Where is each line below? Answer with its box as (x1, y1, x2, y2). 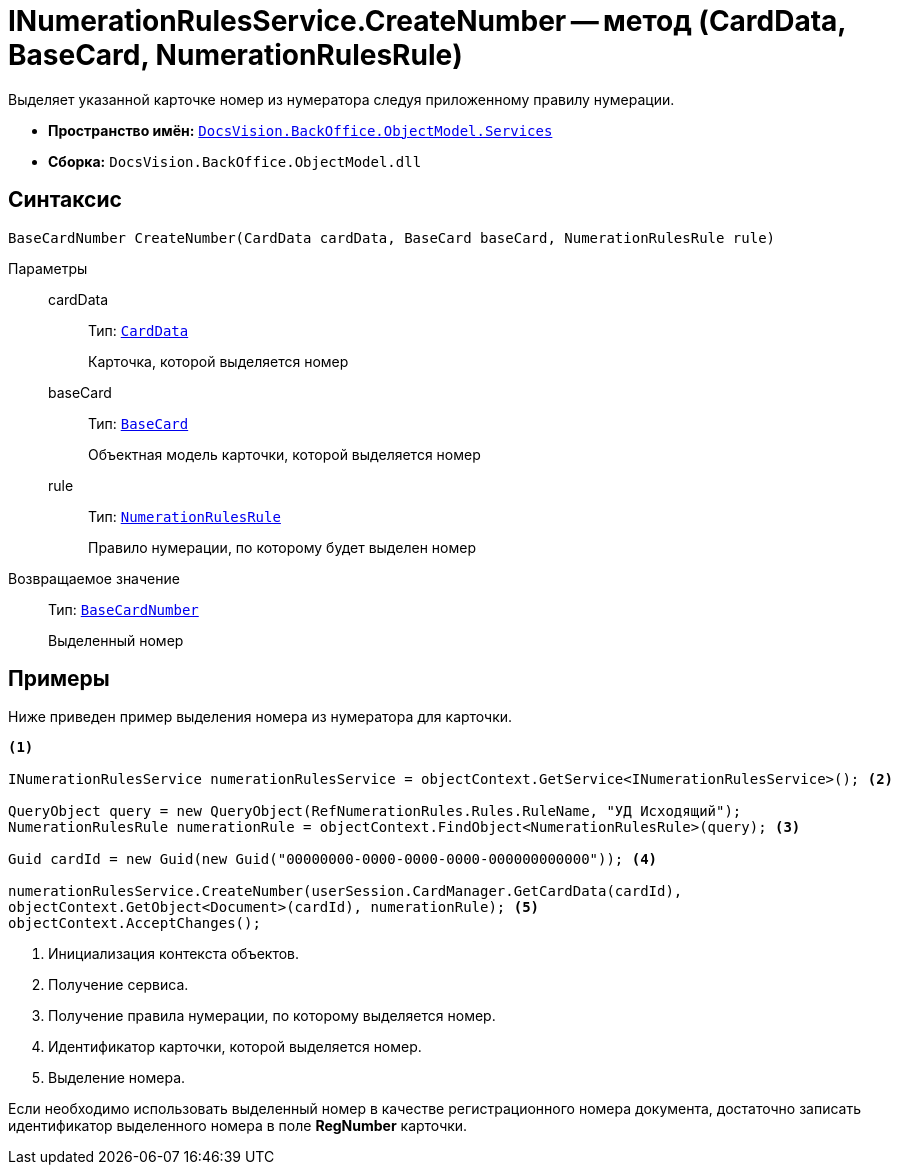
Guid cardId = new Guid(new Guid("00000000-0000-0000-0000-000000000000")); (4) (8, 851, 658, 868)
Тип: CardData (88, 321, 189, 339)
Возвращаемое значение (8, 569, 180, 587)
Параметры (8, 259, 88, 277)
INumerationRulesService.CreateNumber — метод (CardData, (8, 4, 846, 38)
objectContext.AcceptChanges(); (8, 915, 261, 932)
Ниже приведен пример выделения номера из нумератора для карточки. (8, 708, 513, 726)
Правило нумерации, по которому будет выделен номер (88, 538, 476, 556)
